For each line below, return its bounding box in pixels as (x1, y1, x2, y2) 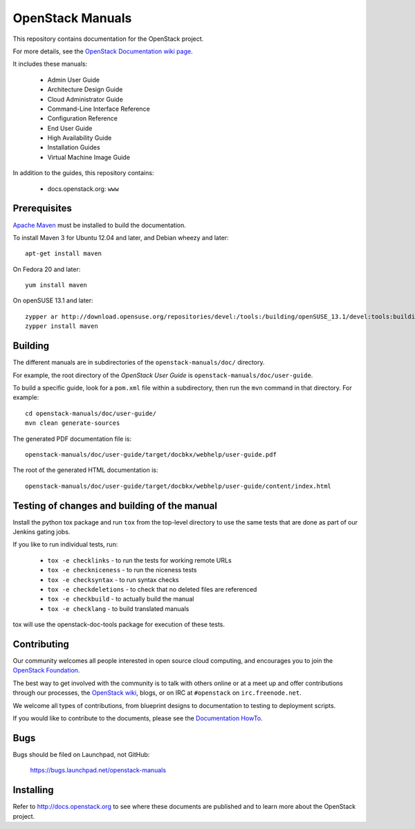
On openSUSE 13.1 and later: (12, 296, 93, 304)
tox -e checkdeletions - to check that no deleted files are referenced (47, 585, 257, 593)
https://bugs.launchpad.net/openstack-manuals (30, 766, 166, 774)
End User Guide (47, 124, 93, 132)
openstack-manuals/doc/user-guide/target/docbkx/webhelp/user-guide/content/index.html (25, 482, 332, 490)
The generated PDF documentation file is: (12, 435, 131, 443)
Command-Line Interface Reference (47, 104, 150, 113)
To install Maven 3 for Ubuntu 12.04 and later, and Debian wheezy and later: (12, 233, 229, 242)
